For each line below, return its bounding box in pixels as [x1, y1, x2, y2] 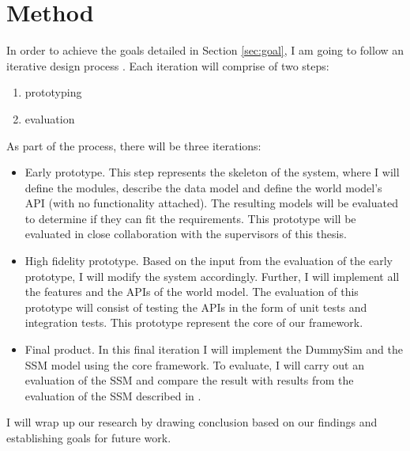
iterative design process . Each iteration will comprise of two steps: [6, 57, 329, 74]
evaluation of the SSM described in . [24, 387, 201, 404]
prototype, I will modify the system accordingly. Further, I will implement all [24, 267, 400, 284]
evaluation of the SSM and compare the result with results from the [24, 372, 354, 388]
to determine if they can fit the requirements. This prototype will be [24, 210, 356, 226]
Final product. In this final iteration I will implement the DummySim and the [24, 341, 403, 358]
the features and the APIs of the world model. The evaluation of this [24, 283, 359, 300]
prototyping [24, 84, 82, 100]
